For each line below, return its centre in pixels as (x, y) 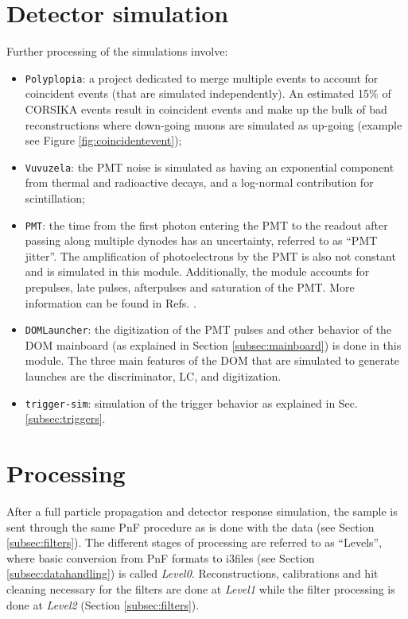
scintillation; (55, 198)
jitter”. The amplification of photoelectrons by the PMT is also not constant (210, 255)
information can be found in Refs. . (111, 302)
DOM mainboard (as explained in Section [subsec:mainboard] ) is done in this (213, 344)
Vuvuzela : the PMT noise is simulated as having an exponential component (210, 166)
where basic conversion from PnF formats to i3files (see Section (161, 557)
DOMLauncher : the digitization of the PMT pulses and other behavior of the (208, 329)
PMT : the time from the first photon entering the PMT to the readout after (206, 224)
